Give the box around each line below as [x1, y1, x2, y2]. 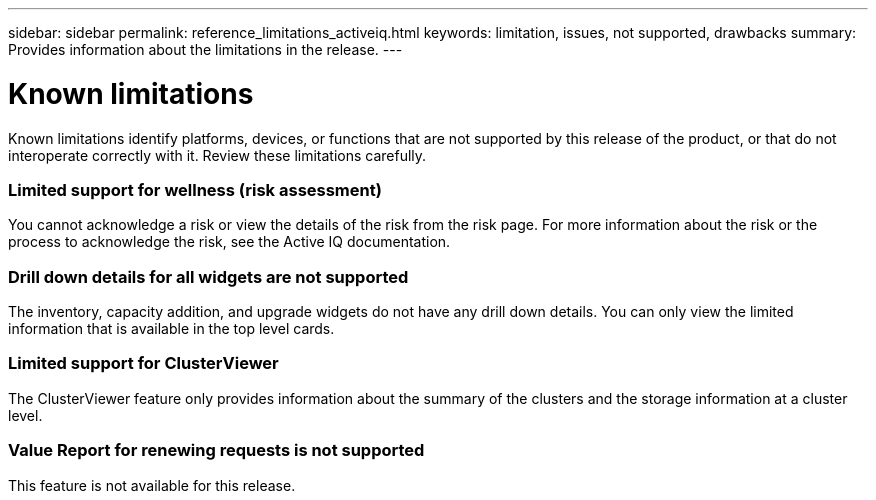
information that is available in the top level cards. [8, 320, 335, 337]
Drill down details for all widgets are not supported [8, 266, 409, 287]
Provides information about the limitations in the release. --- [8, 41, 403, 58]
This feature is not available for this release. [8, 476, 296, 494]
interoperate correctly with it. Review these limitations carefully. [8, 146, 427, 164]
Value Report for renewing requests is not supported [8, 440, 425, 461]
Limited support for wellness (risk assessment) [8, 179, 382, 200]
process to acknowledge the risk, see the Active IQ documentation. [8, 233, 451, 251]
